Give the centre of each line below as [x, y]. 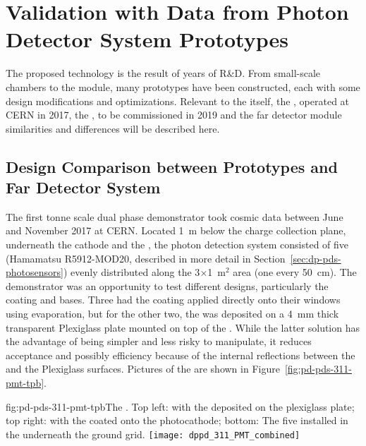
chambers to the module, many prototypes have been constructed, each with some [183, 86]
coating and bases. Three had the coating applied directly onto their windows [173, 300]
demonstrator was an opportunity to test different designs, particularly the [167, 285]
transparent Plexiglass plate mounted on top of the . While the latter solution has [183, 327]
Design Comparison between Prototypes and [172, 166]
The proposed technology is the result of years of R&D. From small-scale [163, 73]
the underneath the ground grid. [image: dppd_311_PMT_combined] [153, 434]
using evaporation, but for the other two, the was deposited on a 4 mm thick [172, 314]
